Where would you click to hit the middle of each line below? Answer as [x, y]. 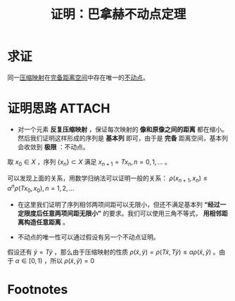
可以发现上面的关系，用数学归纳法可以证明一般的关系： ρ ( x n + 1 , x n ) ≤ [107, 179]
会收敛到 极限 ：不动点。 [53, 147]
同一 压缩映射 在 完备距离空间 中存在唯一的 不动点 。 [78, 77]
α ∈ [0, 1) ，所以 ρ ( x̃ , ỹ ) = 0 [55, 260]
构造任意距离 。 [46, 222]
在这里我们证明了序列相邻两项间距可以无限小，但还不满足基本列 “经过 [119, 204]
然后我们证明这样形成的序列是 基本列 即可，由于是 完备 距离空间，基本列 [123, 138]
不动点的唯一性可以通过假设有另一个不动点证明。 [88, 237]
